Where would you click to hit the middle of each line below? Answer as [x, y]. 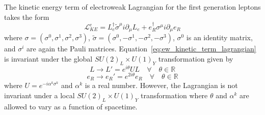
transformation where [174, 95]
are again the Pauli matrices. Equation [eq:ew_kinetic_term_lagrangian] [141, 49]
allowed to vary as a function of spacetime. [71, 106]
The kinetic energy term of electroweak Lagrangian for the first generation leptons [132, 7]
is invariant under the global [48, 59]
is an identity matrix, [219, 37]
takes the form [27, 17]
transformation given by [196, 59]
